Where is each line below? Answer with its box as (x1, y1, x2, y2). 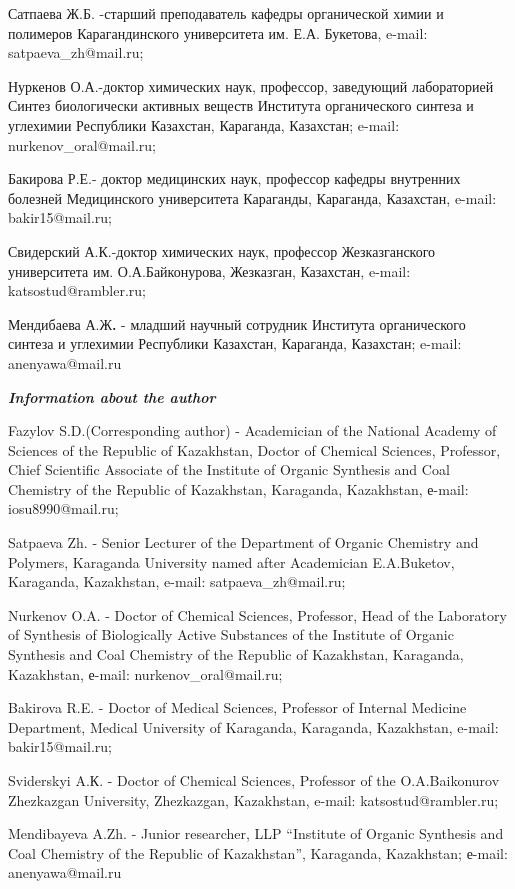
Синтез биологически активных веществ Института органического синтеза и (8, 95, 474, 116)
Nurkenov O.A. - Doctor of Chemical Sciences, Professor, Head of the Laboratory (8, 604, 507, 625)
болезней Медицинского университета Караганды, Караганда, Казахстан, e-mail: (8, 187, 497, 208)
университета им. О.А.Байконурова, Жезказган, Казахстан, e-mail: (8, 260, 411, 281)
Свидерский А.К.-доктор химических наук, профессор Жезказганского (8, 240, 436, 261)
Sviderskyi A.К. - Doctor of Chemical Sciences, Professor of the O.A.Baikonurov (8, 770, 500, 790)
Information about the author (8, 386, 216, 407)
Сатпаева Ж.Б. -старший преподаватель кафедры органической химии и (8, 3, 444, 23)
